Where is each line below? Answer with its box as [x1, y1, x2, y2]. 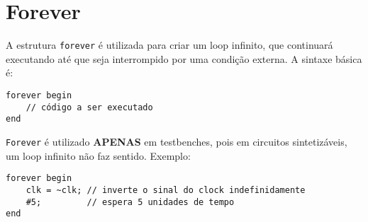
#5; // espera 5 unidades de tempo [26, 197, 235, 207]
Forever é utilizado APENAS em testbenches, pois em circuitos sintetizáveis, [6, 134, 347, 148]
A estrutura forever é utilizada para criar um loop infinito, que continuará [6, 37, 333, 52]
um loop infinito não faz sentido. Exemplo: [6, 148, 191, 163]
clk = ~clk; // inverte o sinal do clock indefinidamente [26, 185, 306, 195]
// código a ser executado [26, 102, 153, 112]
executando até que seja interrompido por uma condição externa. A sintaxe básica [6, 51, 362, 66]
